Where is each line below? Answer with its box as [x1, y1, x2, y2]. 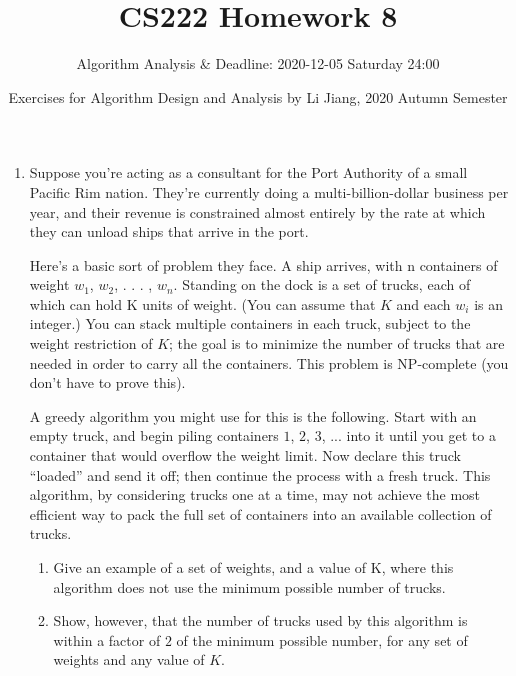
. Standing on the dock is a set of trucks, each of [173, 274, 471, 295]
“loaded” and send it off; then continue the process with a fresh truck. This [29, 464, 491, 485]
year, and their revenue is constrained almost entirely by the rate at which [29, 201, 486, 222]
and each [396, 293, 451, 314]
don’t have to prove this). [29, 372, 186, 393]
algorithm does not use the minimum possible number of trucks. [53, 576, 446, 597]
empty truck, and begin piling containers [29, 425, 279, 446]
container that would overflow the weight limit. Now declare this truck [29, 445, 461, 466]
